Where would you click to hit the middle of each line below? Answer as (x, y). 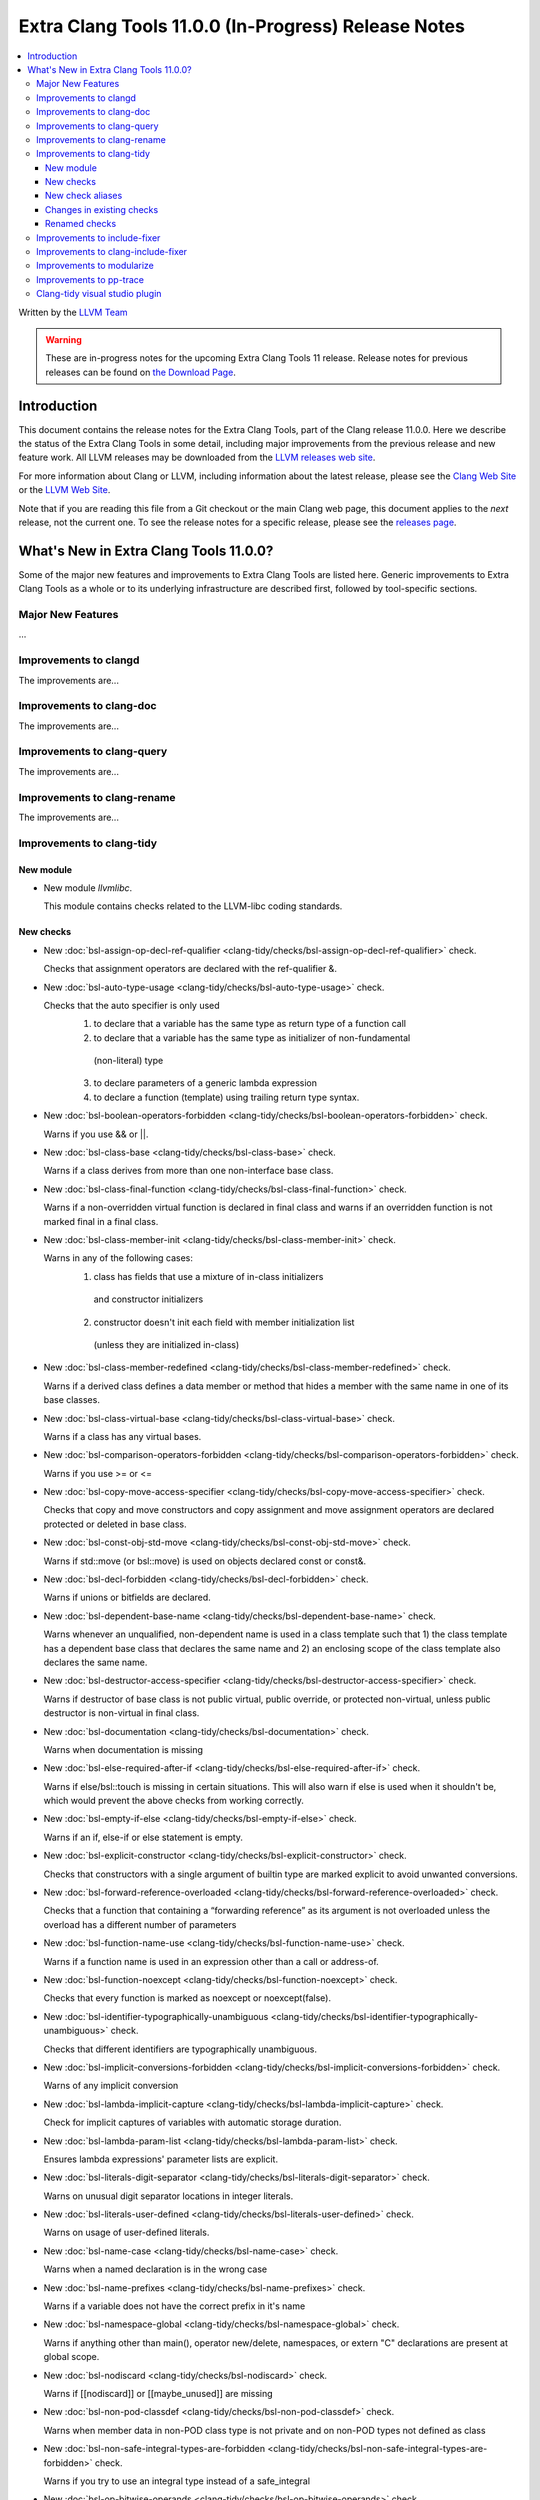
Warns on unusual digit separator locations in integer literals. (168, 2196)
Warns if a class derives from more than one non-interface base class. (188, 1171)
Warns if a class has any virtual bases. (122, 1436)
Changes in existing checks (102, 209)
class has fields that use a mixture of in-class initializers (208, 1276)
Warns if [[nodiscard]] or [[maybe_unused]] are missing (158, 2393)
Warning (63, 339)
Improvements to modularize (95, 266)
